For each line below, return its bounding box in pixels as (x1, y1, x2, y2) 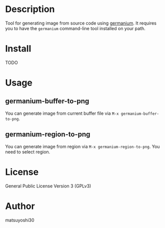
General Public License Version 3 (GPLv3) (5, 183, 91, 189)
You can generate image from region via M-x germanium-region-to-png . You (5, 143, 160, 149)
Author (5, 200, 35, 211)
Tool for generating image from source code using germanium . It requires (5, 20, 156, 26)
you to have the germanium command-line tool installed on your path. (5, 25, 146, 31)
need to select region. (5, 149, 50, 155)
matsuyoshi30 (5, 217, 34, 223)
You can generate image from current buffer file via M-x (5, 110, 119, 116)
